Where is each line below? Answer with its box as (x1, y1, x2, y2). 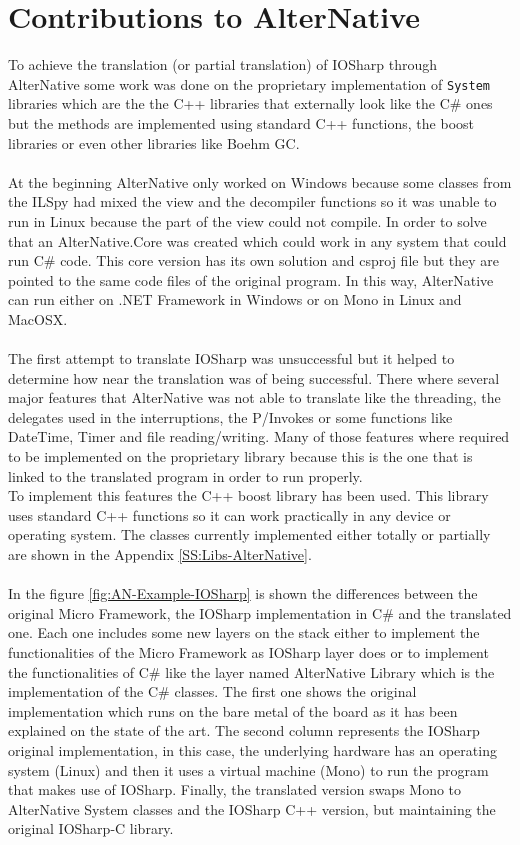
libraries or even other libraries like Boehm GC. (8, 132, 300, 153)
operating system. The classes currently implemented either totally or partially (8, 524, 491, 545)
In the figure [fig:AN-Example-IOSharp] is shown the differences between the (8, 583, 478, 604)
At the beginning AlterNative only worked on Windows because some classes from (8, 171, 512, 192)
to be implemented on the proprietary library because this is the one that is (8, 446, 473, 467)
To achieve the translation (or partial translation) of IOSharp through (8, 54, 438, 75)
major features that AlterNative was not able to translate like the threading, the (8, 387, 501, 408)
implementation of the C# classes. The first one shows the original (8, 681, 417, 702)
